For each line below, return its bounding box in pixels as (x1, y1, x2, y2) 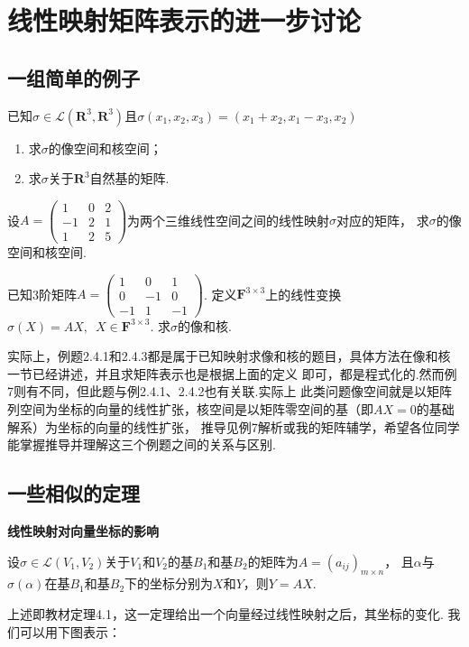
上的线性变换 (265, 284, 342, 303)
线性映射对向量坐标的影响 (7, 522, 159, 541)
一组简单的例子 (7, 63, 140, 91)
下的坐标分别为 (124, 574, 214, 593)
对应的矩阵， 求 (336, 210, 429, 229)
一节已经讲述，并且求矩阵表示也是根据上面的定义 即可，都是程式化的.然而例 (7, 364, 457, 383)
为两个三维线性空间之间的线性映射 (127, 210, 330, 229)
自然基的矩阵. (89, 169, 170, 188)
